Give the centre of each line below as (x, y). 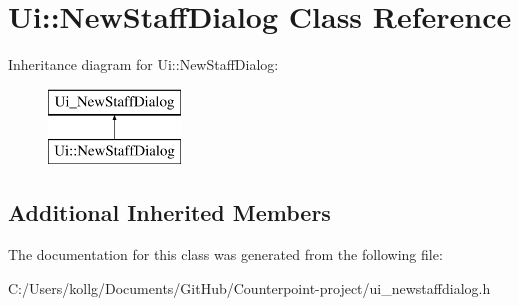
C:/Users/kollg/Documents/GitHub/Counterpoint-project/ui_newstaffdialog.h (249, 287)
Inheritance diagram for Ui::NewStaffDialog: (143, 64)
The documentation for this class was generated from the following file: (225, 254)
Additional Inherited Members (169, 212)
